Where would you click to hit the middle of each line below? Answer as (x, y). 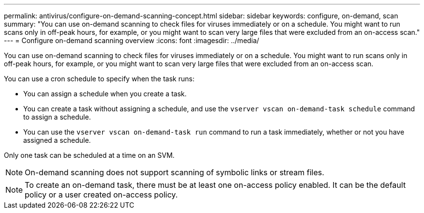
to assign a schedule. (57, 117)
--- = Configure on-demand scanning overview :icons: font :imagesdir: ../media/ (132, 40)
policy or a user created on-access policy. (101, 195)
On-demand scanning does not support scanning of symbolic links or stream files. (174, 172)
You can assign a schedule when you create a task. (105, 94)
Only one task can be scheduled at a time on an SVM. (89, 155)
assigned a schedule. (57, 140)
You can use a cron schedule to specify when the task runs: (99, 79)
